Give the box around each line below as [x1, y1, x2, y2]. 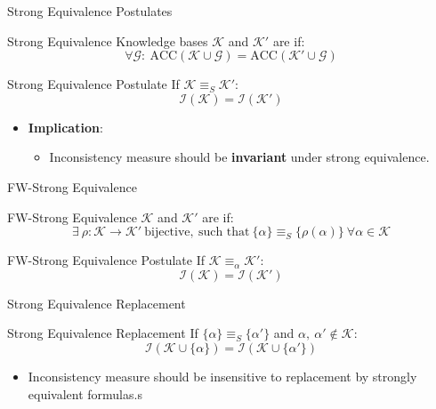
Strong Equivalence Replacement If [7, 324, 198, 342]
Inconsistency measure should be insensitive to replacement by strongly [28, 366, 417, 385]
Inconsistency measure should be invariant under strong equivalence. [49, 148, 430, 166]
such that [198, 226, 250, 239]
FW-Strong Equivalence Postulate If [7, 251, 205, 269]
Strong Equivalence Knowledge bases [7, 31, 208, 50]
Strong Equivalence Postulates [7, 2, 173, 20]
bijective [144, 226, 190, 239]
